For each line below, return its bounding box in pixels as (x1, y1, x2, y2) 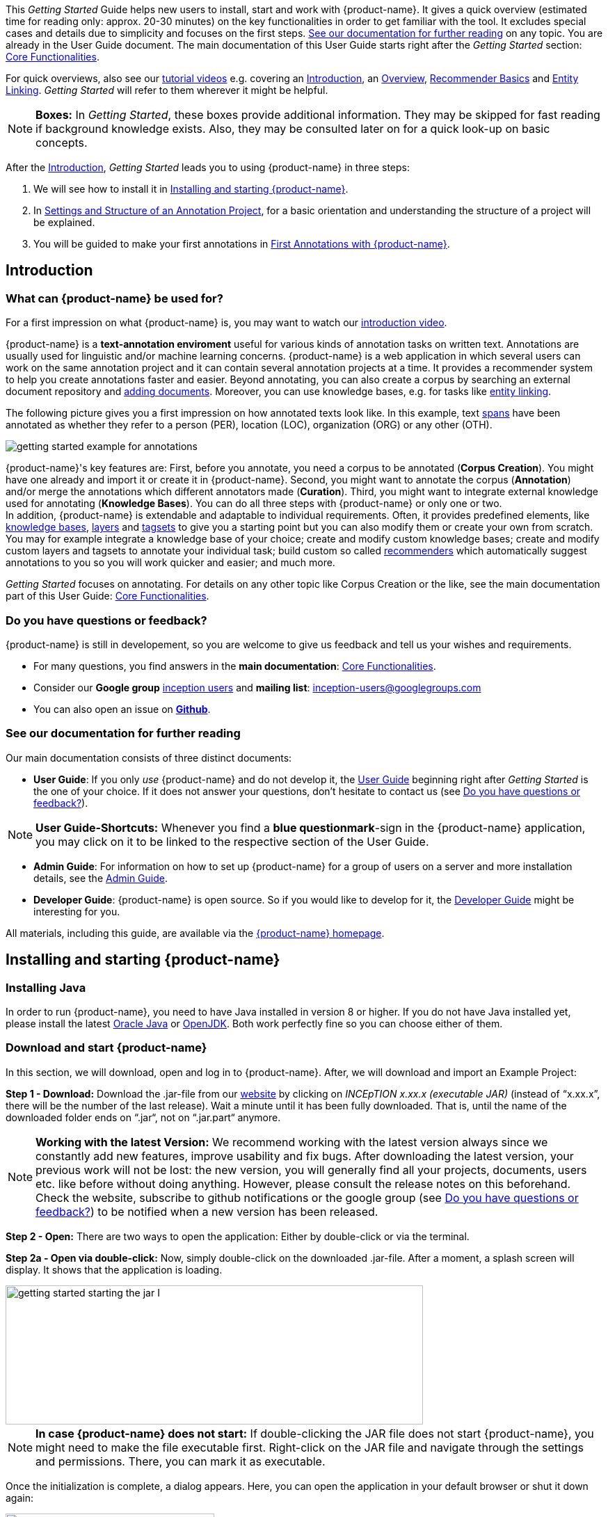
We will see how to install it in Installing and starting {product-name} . (33, 183, 349, 195)
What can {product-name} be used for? (6, 291, 223, 305)
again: (6, 1491, 34, 1504)
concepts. (35, 136, 88, 150)
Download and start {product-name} (6, 1041, 207, 1055)
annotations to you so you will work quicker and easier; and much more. (6, 556, 335, 569)
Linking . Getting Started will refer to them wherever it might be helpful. (6, 84, 328, 96)
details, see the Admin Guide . (33, 872, 168, 884)
